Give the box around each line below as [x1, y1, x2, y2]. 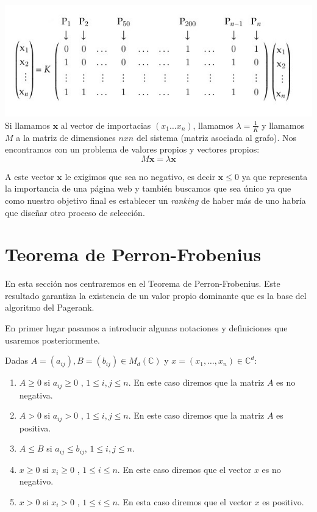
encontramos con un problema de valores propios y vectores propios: [5, 143, 260, 156]
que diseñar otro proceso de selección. [5, 206, 145, 218]
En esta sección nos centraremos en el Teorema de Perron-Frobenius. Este [5, 277, 280, 290]
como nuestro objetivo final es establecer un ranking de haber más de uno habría [5, 193, 306, 206]
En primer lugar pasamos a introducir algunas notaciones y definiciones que [5, 322, 288, 334]
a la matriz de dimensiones [16, 131, 116, 143]
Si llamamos [5, 118, 50, 131]
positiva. [19, 421, 51, 434]
